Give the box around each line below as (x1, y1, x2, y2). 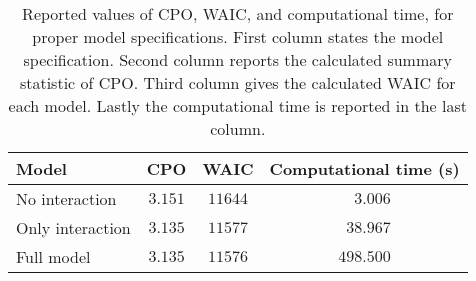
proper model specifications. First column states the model (32, 25, 444, 48)
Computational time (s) (269, 157, 460, 180)
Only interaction (16, 216, 131, 239)
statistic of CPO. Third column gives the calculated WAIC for (19, 71, 456, 94)
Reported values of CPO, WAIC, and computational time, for (22, 2, 454, 25)
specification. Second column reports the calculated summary (23, 48, 452, 71)
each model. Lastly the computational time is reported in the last (8, 94, 467, 117)
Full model (16, 245, 91, 268)
